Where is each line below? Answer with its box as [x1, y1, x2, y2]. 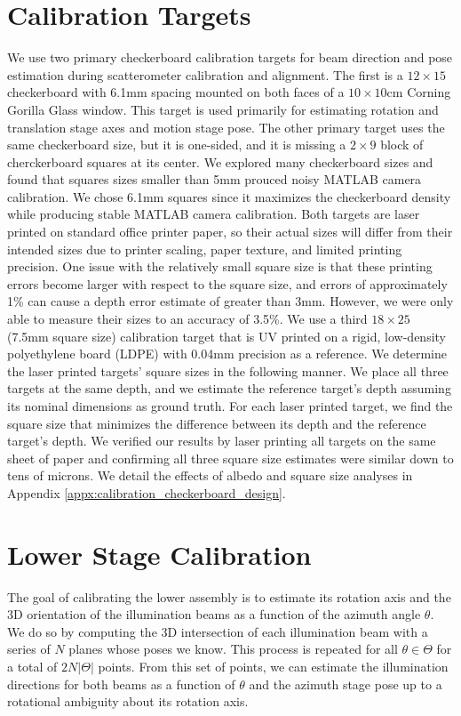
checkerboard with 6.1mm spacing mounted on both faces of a [7, 83, 345, 101]
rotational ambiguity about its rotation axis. [7, 692, 249, 711]
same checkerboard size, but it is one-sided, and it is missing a [7, 135, 346, 154]
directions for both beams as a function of [7, 674, 235, 693]
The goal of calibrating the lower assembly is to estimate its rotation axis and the [7, 587, 451, 606]
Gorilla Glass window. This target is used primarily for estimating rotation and [7, 100, 439, 118]
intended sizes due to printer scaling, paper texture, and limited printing [7, 239, 402, 258]
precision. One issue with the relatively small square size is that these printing [7, 257, 433, 276]
